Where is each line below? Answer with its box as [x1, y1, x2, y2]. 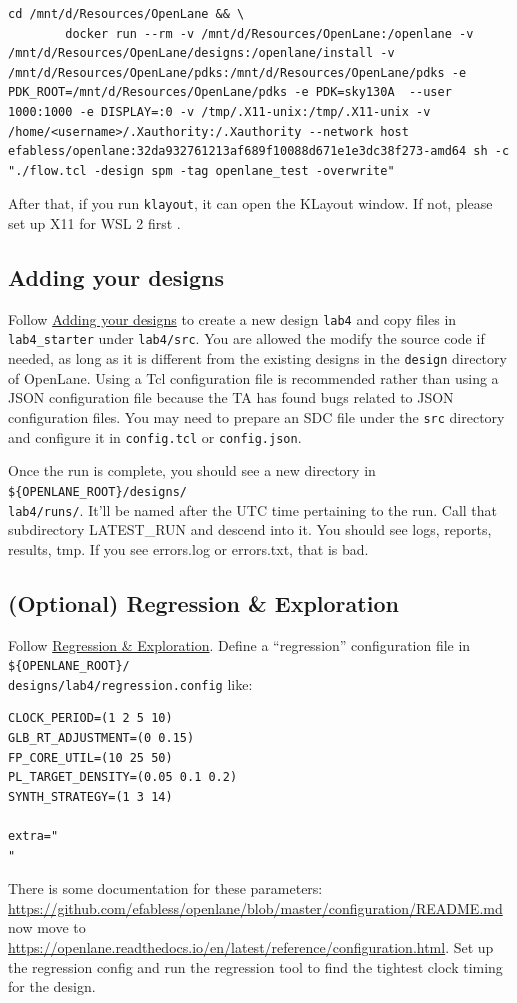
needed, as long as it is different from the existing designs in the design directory [8, 348, 507, 369]
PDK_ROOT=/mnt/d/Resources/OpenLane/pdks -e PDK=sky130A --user [8, 85, 452, 100]
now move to [8, 917, 86, 938]
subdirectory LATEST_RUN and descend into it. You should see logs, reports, [8, 519, 492, 540]
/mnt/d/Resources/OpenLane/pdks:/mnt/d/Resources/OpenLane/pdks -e [8, 65, 467, 80]
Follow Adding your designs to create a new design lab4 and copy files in [8, 308, 457, 329]
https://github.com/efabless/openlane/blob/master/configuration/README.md [8, 897, 503, 918]
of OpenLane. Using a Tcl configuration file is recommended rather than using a [8, 367, 499, 388]
